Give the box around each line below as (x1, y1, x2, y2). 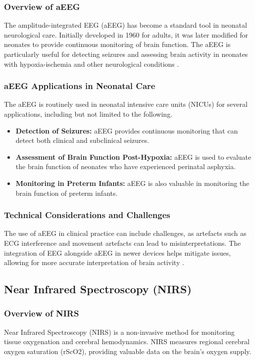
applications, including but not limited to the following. (4, 109, 173, 119)
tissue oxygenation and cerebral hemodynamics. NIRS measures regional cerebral (4, 336, 250, 347)
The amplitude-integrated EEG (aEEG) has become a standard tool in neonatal (4, 20, 247, 30)
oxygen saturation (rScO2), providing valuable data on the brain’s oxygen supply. (4, 346, 252, 356)
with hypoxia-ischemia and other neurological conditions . (4, 58, 179, 69)
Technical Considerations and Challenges (4, 209, 170, 221)
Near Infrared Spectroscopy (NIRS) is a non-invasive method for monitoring (4, 326, 235, 337)
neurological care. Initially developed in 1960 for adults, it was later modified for (4, 29, 249, 40)
